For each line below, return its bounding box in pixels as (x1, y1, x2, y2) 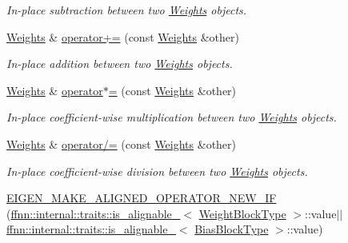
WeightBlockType (198, 205, 286, 221)
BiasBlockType (194, 221, 269, 237)
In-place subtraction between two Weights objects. (6, 2, 247, 18)
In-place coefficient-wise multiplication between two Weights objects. (6, 109, 337, 125)
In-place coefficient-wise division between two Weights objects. (6, 162, 308, 179)
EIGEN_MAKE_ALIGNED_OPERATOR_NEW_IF (6, 189, 277, 206)
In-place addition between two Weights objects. (6, 55, 233, 72)
